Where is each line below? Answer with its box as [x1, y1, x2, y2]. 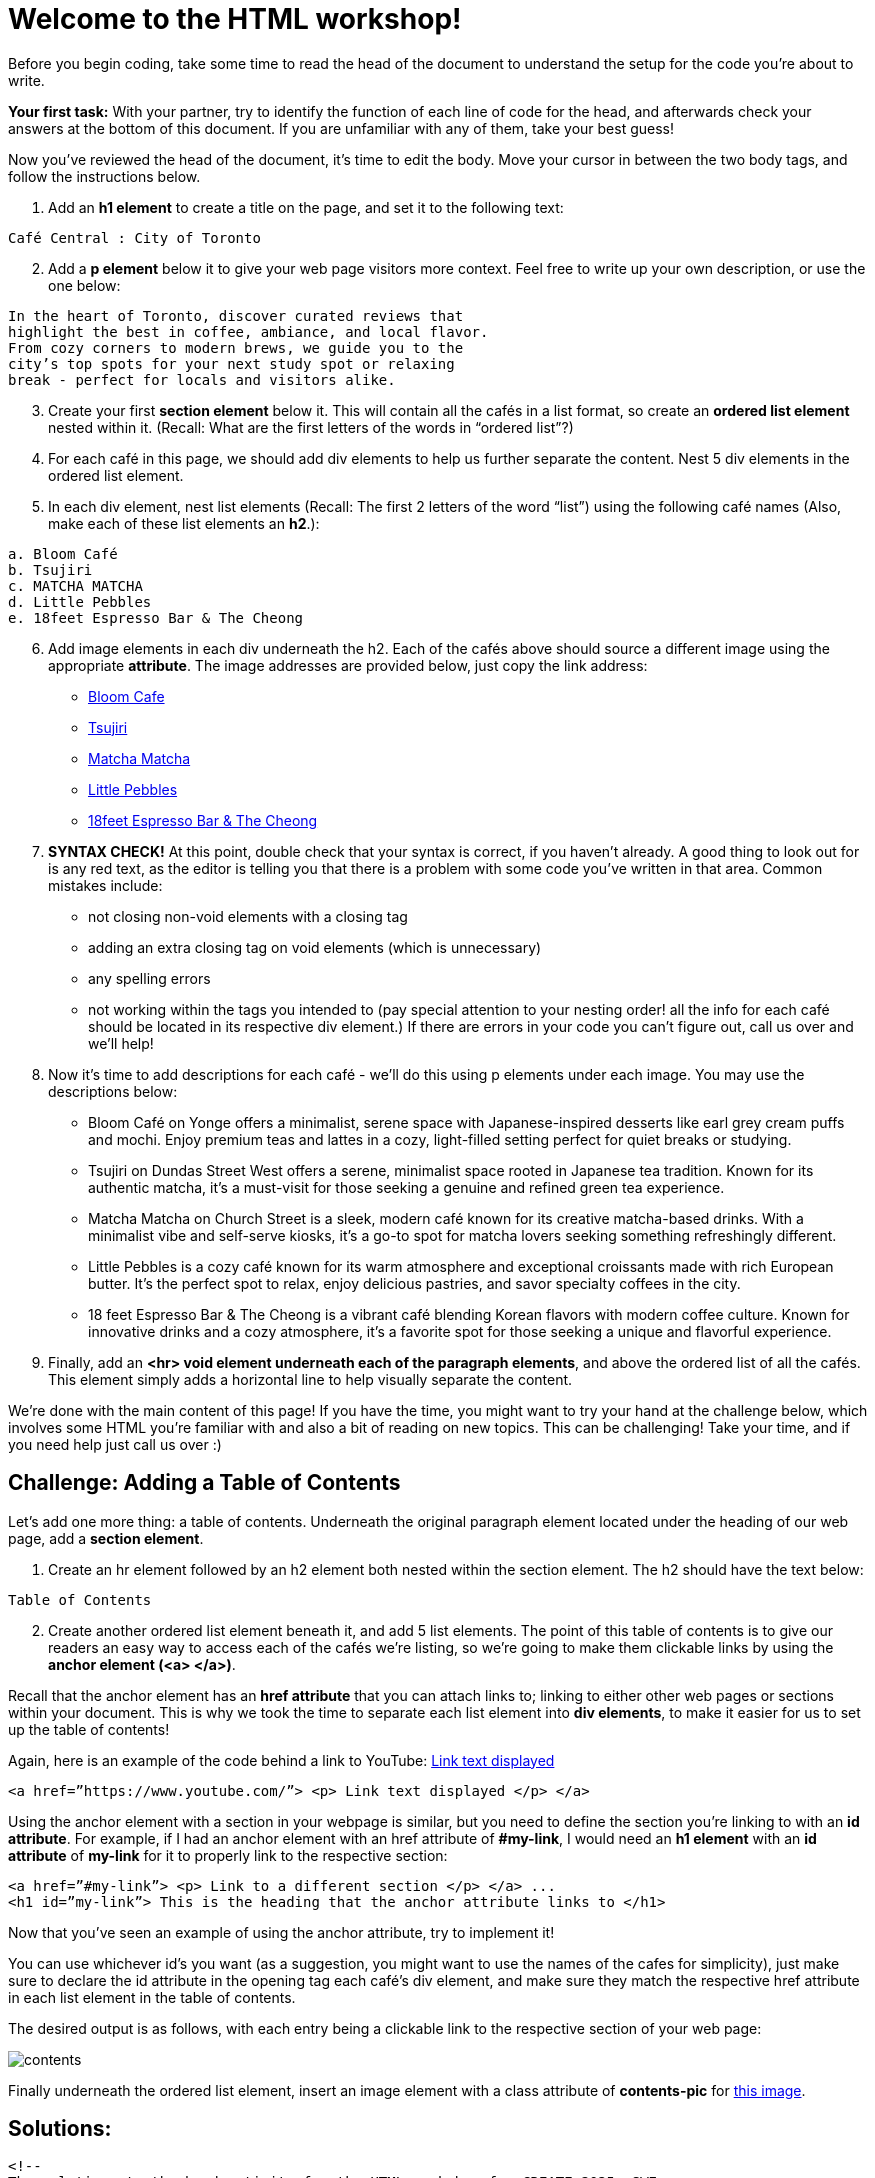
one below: [48, 276, 121, 294]
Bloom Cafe [88, 687, 165, 705]
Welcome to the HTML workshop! [8, 2, 462, 36]
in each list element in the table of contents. [8, 1988, 296, 2006]
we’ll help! [88, 1034, 154, 1052]
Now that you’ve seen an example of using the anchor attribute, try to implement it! [8, 1923, 555, 1941]
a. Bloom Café [8, 545, 118, 562]
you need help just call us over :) [8, 1435, 222, 1453]
